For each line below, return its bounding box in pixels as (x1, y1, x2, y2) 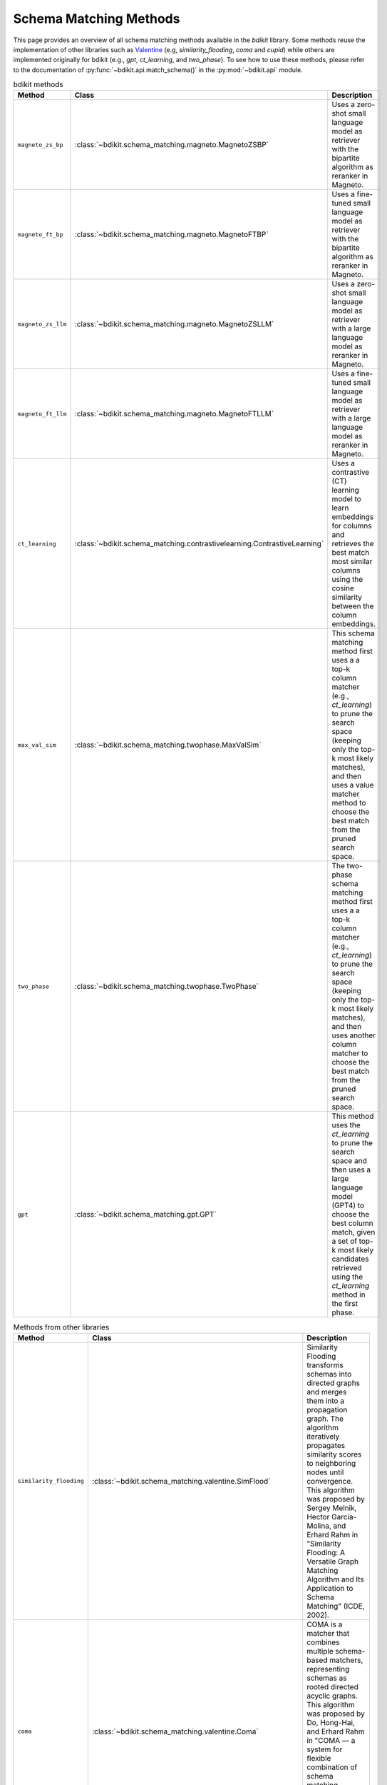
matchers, (329, 1655, 363, 1665)
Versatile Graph (306, 1557, 359, 1567)
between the (331, 601, 374, 611)
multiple (306, 1646, 334, 1656)
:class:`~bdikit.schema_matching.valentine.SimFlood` (91, 1476, 271, 1486)
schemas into (306, 1369, 352, 1379)
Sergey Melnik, (306, 1503, 357, 1513)
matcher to (331, 1048, 368, 1058)
